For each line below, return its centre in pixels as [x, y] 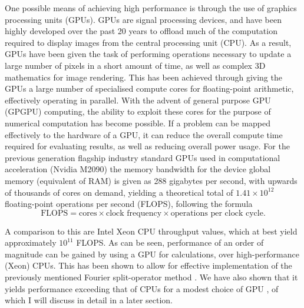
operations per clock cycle [217, 213]
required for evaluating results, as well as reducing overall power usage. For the [147, 146]
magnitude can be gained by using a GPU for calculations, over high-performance [152, 254]
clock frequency [134, 213]
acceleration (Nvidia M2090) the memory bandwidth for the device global [138, 169]
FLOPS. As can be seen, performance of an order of [170, 242]
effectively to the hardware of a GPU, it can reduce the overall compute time [144, 134]
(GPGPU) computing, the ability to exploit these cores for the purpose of [138, 111]
